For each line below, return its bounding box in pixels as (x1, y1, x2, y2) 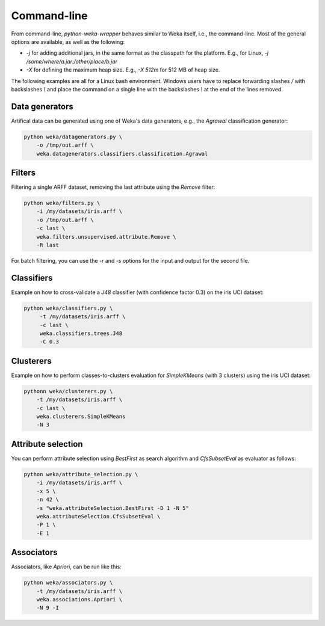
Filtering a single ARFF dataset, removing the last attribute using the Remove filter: (11, 183, 215, 191)
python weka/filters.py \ (23, 200, 101, 207)
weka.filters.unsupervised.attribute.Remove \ (36, 233, 177, 240)
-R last (36, 242, 60, 248)
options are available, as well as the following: (11, 38, 125, 45)
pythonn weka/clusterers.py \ (23, 388, 113, 394)
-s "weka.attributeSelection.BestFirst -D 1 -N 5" (36, 505, 189, 511)
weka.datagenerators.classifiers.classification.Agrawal (36, 150, 208, 157)
